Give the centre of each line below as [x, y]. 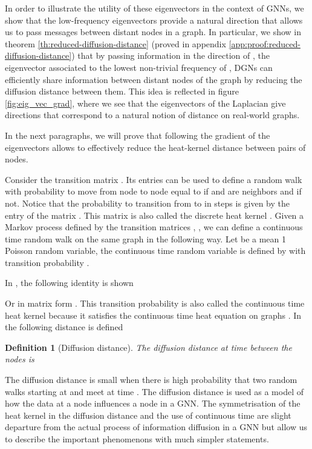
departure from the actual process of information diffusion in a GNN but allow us [156, 427]
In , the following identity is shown [69, 283]
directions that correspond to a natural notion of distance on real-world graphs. [152, 115]
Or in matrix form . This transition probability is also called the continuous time [155, 303]
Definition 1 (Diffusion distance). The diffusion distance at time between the [148, 347]
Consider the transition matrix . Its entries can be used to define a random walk [154, 179]
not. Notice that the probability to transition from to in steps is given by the [148, 203]
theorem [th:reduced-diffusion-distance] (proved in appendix [115, 43]
